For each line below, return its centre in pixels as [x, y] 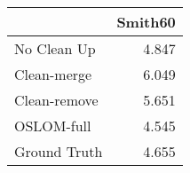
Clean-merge [53, 74]
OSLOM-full [53, 126]
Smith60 [146, 22]
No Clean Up [55, 48]
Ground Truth [59, 151]
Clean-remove [56, 100]
